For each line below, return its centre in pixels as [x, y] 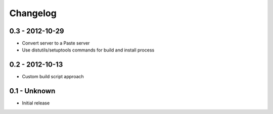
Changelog [33, 13]
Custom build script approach [53, 77]
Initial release [36, 103]
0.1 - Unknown [32, 91]
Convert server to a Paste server [56, 43]
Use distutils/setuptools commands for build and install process [88, 50]
